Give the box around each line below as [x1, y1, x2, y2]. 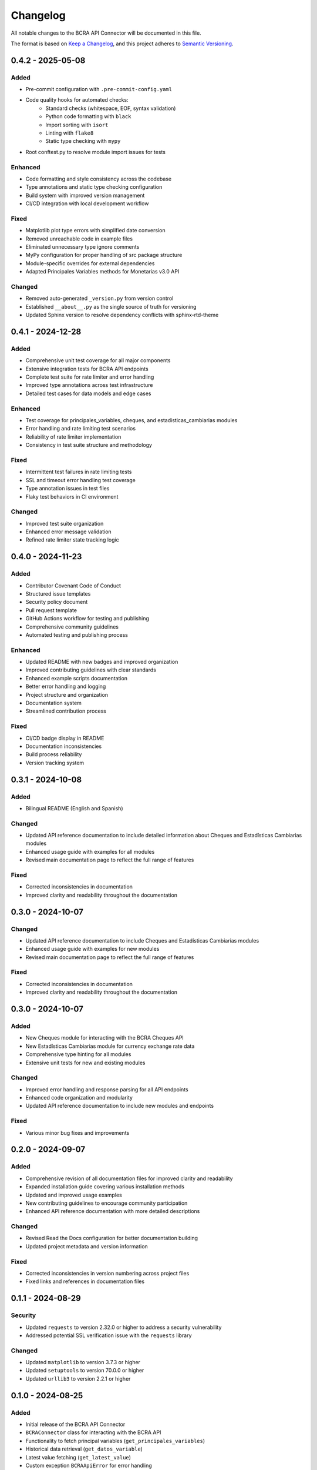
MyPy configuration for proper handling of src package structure [25, 252, 183, 259]
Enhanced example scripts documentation [25, 674, 128, 681]
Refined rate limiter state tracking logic [25, 536, 120, 543]
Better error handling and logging [25, 683, 106, 690]
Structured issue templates [25, 590, 91, 597]
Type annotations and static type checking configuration [25, 183, 163, 191]
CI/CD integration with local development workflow [25, 200, 149, 207]
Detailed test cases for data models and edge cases [25, 390, 151, 397]
